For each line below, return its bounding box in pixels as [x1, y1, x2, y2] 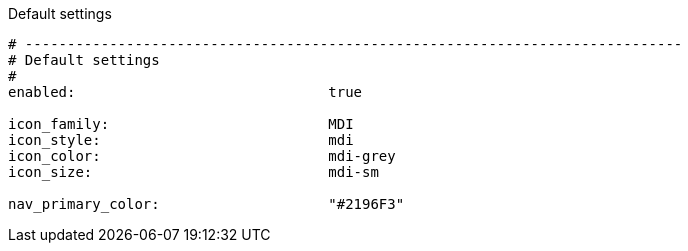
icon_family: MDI [8, 116, 354, 132]
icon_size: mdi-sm [8, 164, 379, 180]
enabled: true [8, 84, 363, 100]
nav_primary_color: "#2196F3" [8, 196, 405, 212]
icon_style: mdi [8, 132, 354, 148]
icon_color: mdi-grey [8, 148, 396, 164]
